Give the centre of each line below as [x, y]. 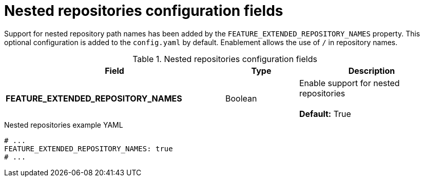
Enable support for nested [349, 83]
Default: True [325, 114]
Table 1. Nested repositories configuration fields [225, 59]
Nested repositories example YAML [64, 125]
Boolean [241, 98]
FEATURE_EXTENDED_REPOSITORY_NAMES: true [89, 148]
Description [372, 71]
